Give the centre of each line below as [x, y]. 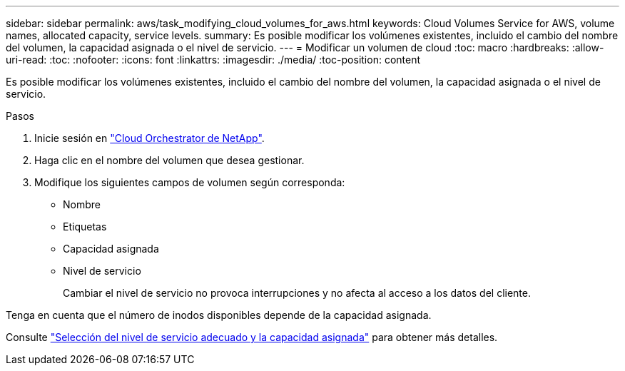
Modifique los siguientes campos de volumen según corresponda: [190, 182]
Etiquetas [85, 227]
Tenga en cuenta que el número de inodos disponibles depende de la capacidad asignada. [219, 315]
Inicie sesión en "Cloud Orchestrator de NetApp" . [149, 138]
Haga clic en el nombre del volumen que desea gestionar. [169, 160]
